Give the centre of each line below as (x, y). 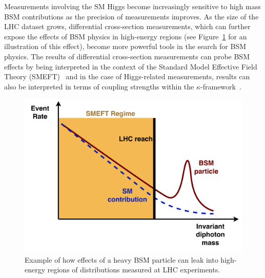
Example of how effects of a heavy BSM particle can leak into (121, 259)
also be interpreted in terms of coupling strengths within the (99, 86)
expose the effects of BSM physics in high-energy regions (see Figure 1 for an (126, 36)
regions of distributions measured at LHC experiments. (134, 270)
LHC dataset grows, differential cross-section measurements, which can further (127, 26)
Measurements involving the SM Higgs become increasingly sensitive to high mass (132, 6)
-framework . (221, 86)
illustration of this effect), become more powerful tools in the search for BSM (125, 46)
